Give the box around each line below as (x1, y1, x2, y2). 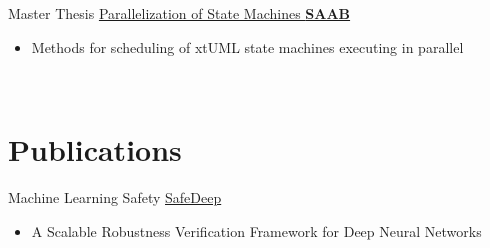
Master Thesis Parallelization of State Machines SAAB (8, 3, 351, 23)
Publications (8, 128, 182, 169)
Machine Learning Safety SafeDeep (8, 186, 222, 207)
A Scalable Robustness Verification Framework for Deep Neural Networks (31, 220, 482, 241)
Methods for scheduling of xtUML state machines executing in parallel (31, 36, 464, 57)
